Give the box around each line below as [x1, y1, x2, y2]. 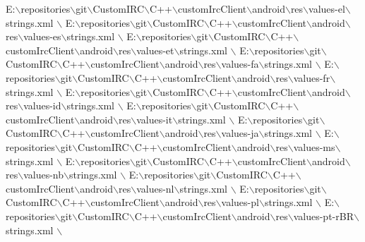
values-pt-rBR [293, 208, 354, 223]
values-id [23, 98, 61, 113]
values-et [136, 42, 174, 57]
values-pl [221, 195, 259, 210]
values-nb [23, 167, 64, 182]
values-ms [293, 139, 335, 154]
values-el [309, 1, 345, 16]
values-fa [221, 56, 259, 71]
